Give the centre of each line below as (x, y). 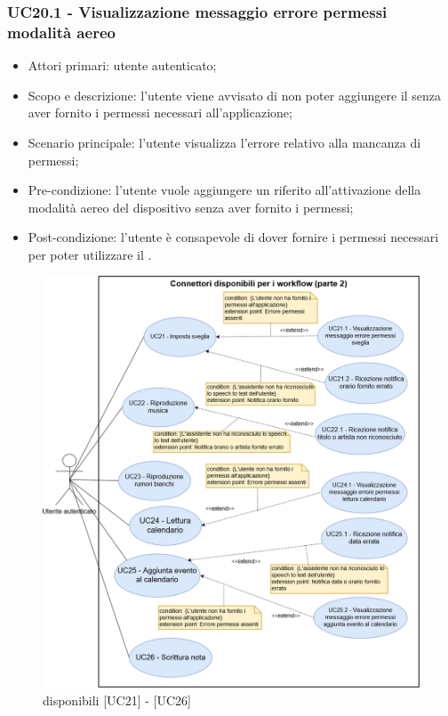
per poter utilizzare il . (90, 254)
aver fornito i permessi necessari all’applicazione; (160, 113)
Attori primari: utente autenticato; (122, 65)
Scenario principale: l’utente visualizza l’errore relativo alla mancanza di (224, 142)
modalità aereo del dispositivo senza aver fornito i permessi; (191, 207)
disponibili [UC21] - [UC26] (117, 700)
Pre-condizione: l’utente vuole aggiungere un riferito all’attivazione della (224, 190)
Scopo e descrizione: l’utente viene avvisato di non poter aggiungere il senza (235, 95)
